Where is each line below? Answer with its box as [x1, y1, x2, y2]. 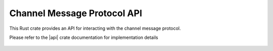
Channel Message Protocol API [9, 8, 143, 19]
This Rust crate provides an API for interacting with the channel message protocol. [9, 25, 181, 31]
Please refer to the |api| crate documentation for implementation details [9, 34, 159, 40]
